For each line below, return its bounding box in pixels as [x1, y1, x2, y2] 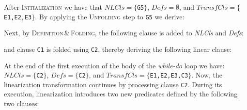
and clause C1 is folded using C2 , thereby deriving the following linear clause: [4, 44, 232, 54]
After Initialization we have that [4, 2, 103, 12]
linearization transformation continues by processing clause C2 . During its [4, 79, 222, 89]
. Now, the [191, 70, 223, 80]
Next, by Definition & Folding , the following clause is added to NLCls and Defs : [4, 28, 244, 38]
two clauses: [4, 98, 39, 109]
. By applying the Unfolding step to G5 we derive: [35, 11, 185, 21]
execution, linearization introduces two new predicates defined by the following [4, 89, 238, 99]
